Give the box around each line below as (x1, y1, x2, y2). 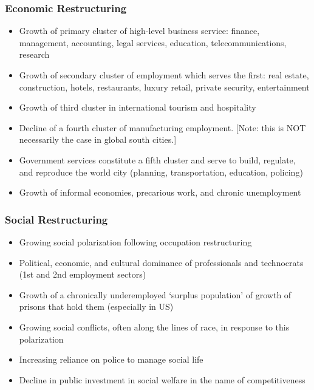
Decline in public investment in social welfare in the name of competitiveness (19, 373, 305, 386)
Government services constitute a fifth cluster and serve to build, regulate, (19, 153, 296, 166)
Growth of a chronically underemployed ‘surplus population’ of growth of (19, 288, 292, 301)
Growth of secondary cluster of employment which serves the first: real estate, (19, 69, 309, 81)
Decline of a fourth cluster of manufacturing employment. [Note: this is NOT (19, 121, 306, 134)
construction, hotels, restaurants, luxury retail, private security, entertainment (19, 80, 310, 93)
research (19, 48, 50, 61)
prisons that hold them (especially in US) (19, 300, 174, 313)
